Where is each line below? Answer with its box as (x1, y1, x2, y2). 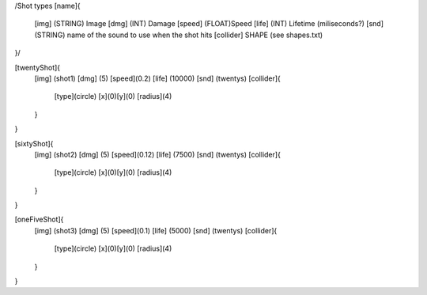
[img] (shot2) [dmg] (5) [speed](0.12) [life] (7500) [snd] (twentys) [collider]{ (34, 149, 281, 159)
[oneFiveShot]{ (14, 214, 64, 225)
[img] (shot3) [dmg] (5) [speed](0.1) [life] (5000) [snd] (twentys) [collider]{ (34, 225, 278, 235)
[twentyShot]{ (14, 62, 61, 72)
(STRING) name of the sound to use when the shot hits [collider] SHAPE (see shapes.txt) (34, 30, 323, 40)
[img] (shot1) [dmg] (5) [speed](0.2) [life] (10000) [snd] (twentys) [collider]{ (34, 74, 281, 83)
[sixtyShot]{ (14, 138, 54, 148)
